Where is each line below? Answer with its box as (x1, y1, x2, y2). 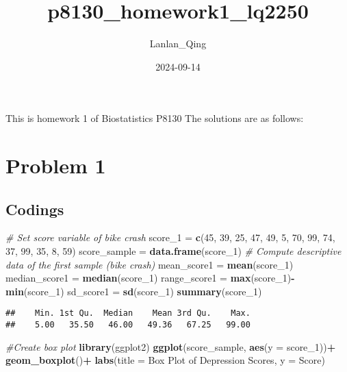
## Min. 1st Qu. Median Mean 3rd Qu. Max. (5, 308, 250, 319)
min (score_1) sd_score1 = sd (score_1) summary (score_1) (5, 284, 262, 298)
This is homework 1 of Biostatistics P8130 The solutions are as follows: (5, 111, 304, 125)
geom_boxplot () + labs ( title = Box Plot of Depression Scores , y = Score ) (5, 353, 325, 367)
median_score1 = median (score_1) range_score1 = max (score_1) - (5, 271, 295, 285)
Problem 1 (5, 151, 106, 179)
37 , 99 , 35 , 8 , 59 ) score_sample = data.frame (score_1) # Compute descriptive (5, 244, 342, 258)
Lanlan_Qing (149, 36, 207, 51)
